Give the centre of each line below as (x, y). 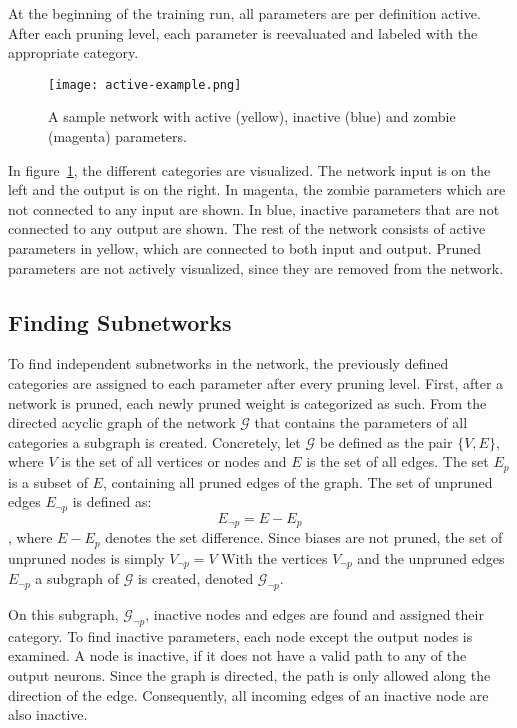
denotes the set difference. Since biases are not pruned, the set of (304, 537)
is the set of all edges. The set (397, 461)
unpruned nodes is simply (86, 557)
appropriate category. (73, 52)
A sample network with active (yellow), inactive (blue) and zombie (252, 116)
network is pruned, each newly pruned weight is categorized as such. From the (247, 402)
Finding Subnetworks (120, 321)
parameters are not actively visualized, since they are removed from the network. (256, 267)
